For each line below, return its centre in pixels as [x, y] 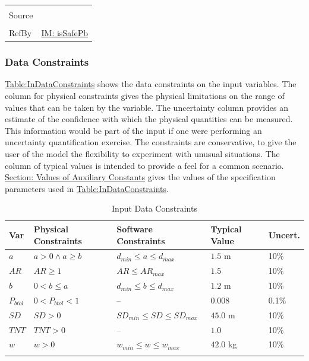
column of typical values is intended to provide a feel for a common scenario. [144, 165]
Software [135, 229]
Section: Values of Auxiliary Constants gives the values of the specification [140, 177]
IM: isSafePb [64, 33]
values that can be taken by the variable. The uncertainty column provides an [147, 107]
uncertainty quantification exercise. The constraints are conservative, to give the [151, 142]
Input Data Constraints [154, 208]
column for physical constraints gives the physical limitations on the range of [145, 95]
